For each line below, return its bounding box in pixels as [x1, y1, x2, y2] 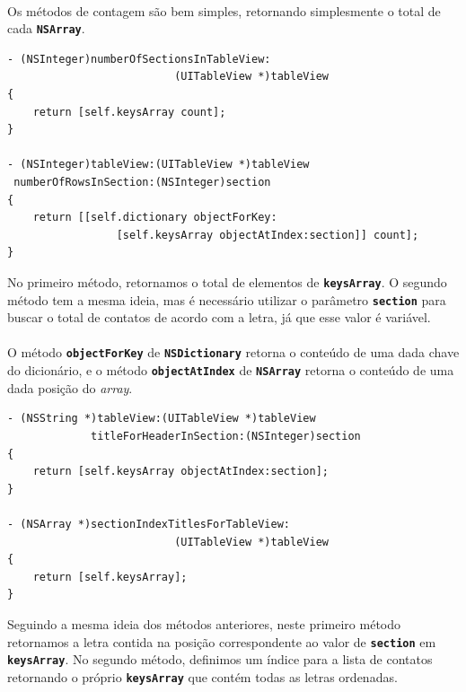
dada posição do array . [7, 378, 133, 397]
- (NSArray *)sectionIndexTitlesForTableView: [7, 517, 290, 530]
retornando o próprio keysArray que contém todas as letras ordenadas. [7, 667, 398, 686]
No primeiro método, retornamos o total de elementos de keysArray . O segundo [7, 272, 447, 291]
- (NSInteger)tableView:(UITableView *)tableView [7, 158, 310, 171]
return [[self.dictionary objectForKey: [32, 211, 277, 224]
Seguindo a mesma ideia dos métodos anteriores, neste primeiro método [7, 614, 401, 633]
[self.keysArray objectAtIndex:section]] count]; [116, 228, 419, 241]
